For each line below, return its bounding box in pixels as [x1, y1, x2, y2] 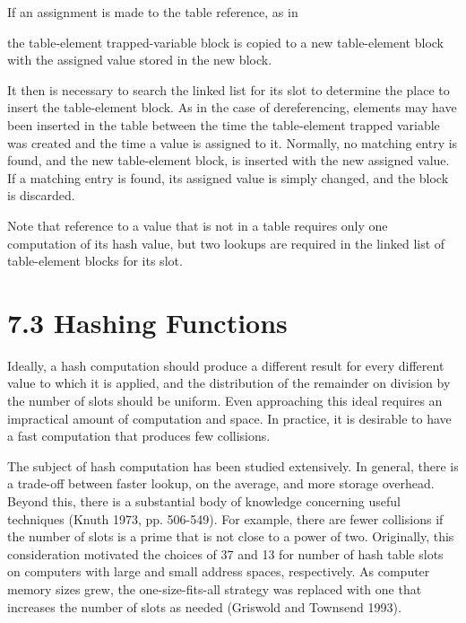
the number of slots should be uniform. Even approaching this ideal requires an [7, 391, 443, 410]
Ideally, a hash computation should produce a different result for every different [7, 355, 444, 374]
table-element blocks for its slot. [7, 251, 183, 270]
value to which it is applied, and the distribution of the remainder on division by [7, 373, 451, 392]
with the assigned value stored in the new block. [7, 50, 272, 69]
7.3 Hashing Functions [7, 303, 288, 340]
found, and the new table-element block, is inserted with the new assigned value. [7, 151, 450, 170]
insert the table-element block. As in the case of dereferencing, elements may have [7, 98, 457, 117]
